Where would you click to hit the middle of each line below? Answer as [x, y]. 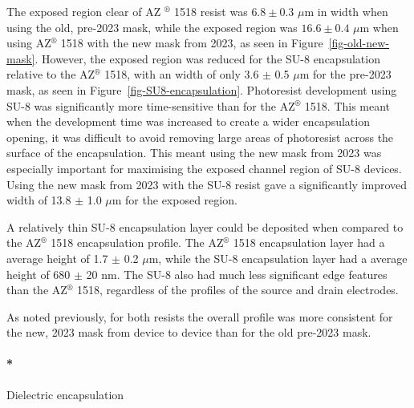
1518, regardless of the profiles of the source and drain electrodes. [237, 290]
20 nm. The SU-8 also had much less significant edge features [237, 274]
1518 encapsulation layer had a [309, 242]
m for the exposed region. [175, 200]
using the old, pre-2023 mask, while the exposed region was [152, 27]
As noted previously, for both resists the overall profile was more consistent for [200, 316]
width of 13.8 [39, 200]
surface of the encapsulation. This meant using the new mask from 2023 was [194, 153]
